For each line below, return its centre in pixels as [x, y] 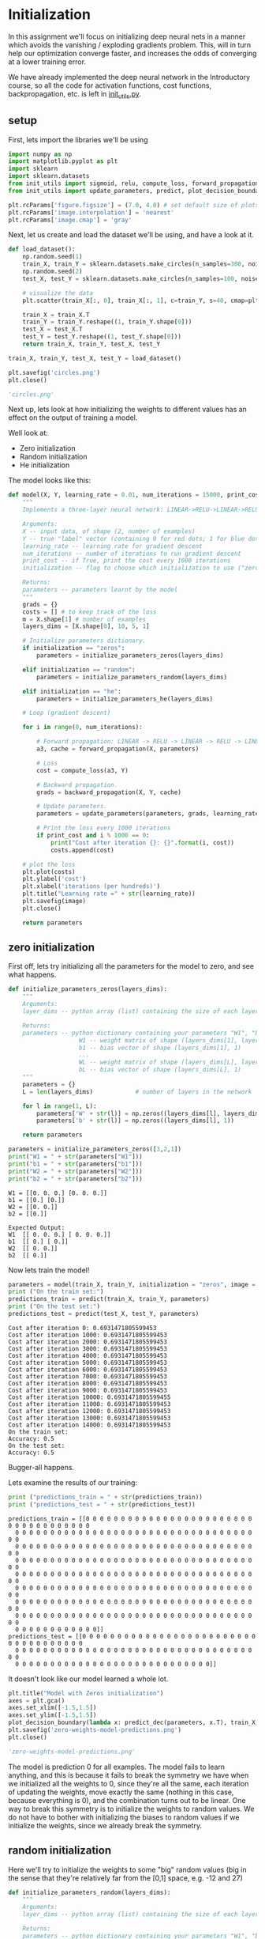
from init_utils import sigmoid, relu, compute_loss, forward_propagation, [135, 183]
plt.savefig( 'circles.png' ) [54, 372]
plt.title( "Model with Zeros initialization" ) [86, 1693]
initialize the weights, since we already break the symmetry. [105, 1825]
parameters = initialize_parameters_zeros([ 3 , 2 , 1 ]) [95, 1149]
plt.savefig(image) [54, 901]
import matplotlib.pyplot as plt [63, 161]
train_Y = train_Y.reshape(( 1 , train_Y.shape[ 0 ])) [107, 322]
